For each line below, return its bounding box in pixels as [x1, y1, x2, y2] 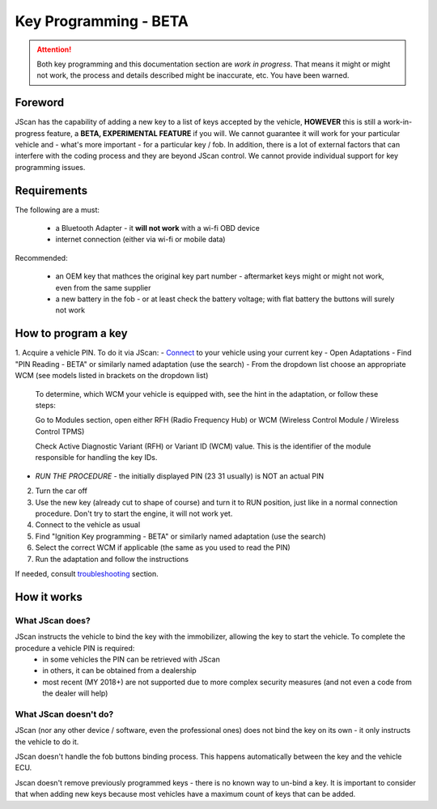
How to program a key [15, 326, 129, 340]
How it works [15, 590, 83, 603]
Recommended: [15, 253, 68, 262]
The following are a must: [15, 205, 100, 215]
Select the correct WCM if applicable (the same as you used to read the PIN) [35, 543, 291, 552]
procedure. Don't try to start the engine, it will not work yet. [35, 509, 233, 518]
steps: [35, 400, 56, 410]
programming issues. [15, 162, 86, 172]
